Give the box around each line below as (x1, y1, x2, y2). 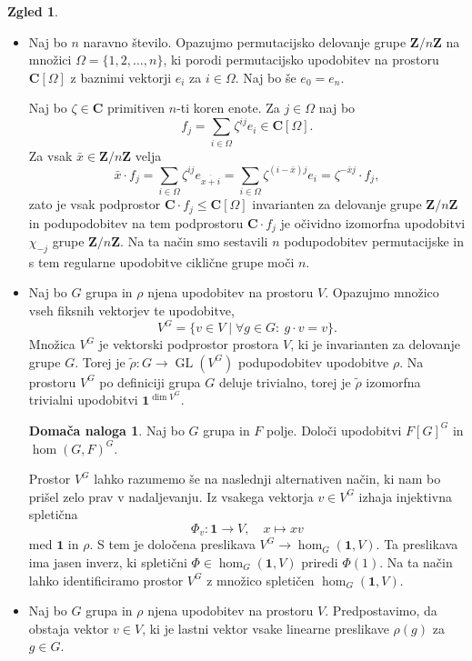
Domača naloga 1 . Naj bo (28, 420, 185, 439)
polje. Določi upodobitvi (266, 420, 402, 439)
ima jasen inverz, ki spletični (28, 553, 187, 571)
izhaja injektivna (358, 486, 452, 506)
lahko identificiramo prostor (28, 570, 184, 589)
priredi (301, 553, 338, 571)
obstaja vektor (28, 618, 109, 637)
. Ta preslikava (376, 535, 458, 554)
